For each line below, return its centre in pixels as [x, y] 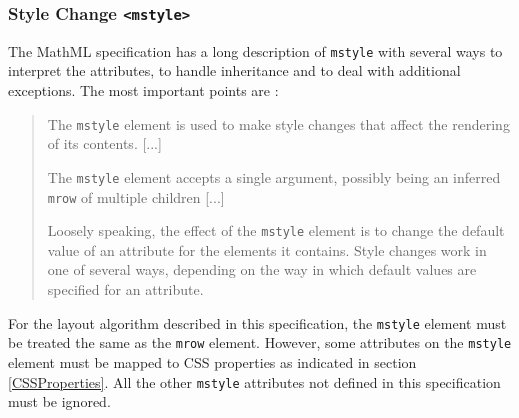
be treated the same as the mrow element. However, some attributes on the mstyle [260, 342]
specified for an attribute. [125, 289]
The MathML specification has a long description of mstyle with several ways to [255, 50]
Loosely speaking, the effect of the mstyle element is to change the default [276, 230]
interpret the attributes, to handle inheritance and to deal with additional [234, 70]
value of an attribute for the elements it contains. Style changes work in [267, 249]
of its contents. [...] [104, 143]
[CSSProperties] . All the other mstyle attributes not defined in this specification [254, 381]
